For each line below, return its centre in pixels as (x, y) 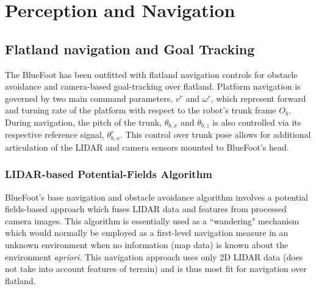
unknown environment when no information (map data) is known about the (147, 245)
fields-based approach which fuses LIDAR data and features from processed (146, 209)
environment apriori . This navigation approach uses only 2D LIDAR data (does (154, 256)
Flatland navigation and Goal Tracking (130, 48)
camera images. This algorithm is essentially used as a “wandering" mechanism (152, 220)
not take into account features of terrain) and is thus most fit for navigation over (156, 269)
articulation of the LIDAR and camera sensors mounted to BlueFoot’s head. (147, 147)
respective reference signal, (55, 134)
